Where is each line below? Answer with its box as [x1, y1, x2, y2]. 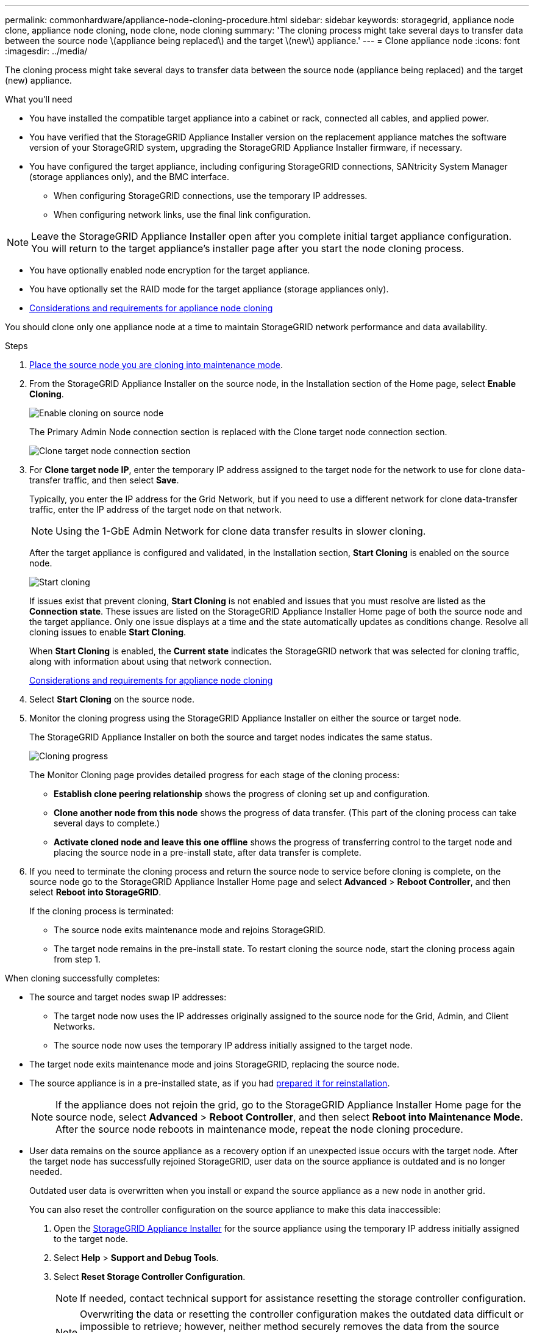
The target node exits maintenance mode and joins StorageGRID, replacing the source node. [29, 1059, 400, 1069]
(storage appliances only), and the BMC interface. [29, 172, 229, 182]
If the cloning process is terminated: [29, 906, 174, 916]
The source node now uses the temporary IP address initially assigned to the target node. [54, 1040, 413, 1050]
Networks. [54, 1021, 95, 1031]
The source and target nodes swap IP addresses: [29, 992, 227, 1002]
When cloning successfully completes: [5, 973, 160, 983]
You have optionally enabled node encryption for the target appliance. [29, 265, 310, 275]
